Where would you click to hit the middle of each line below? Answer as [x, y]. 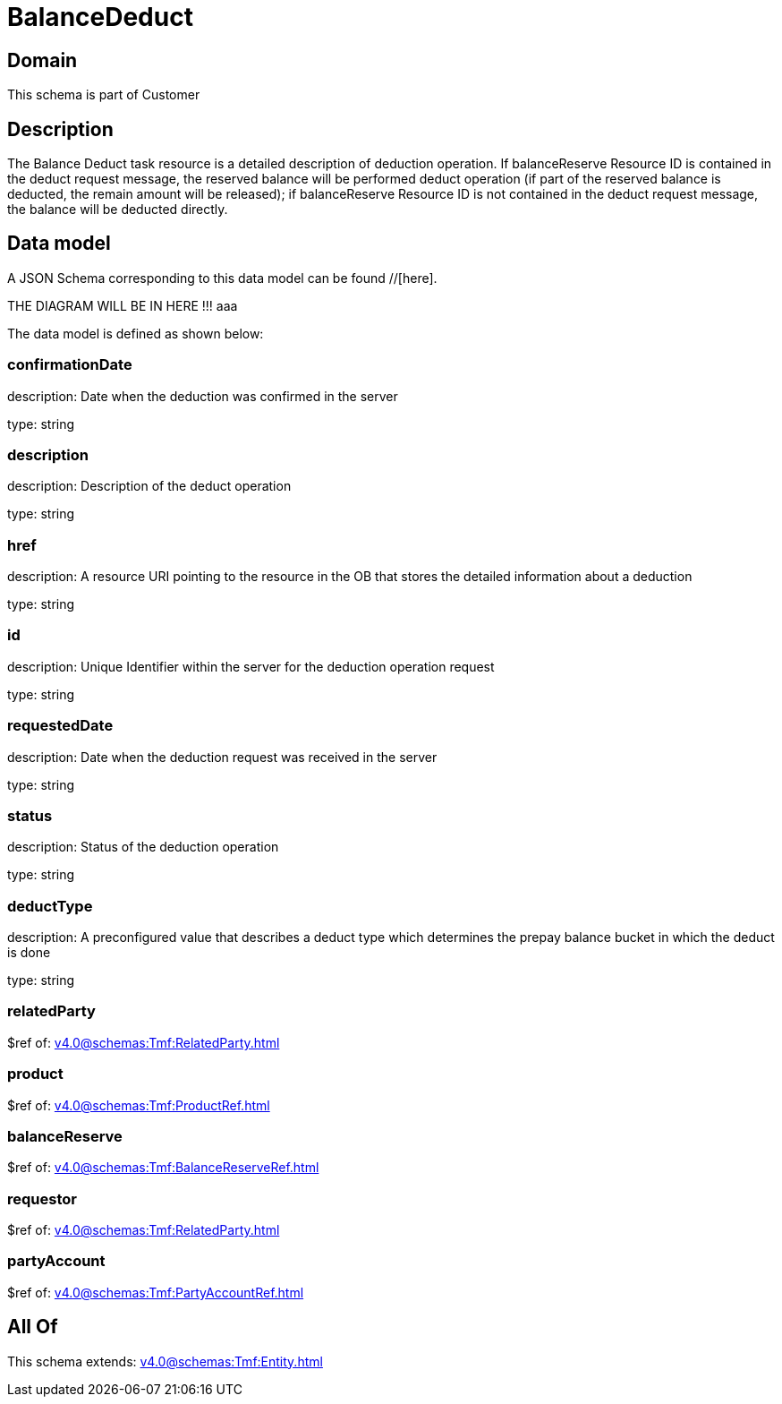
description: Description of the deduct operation [149, 486]
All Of [33, 1327]
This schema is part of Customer [104, 95]
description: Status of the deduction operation [143, 847]
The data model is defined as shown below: [136, 333]
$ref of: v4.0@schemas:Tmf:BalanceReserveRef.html [163, 1168]
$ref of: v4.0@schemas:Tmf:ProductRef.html [139, 1105]
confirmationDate [70, 365]
